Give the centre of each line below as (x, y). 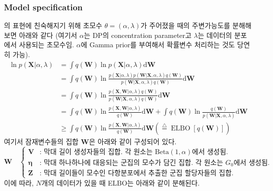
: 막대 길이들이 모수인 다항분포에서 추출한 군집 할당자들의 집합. (136, 174)
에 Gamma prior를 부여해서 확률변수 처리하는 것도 (158, 45)
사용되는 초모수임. (47, 45)
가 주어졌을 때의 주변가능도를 (185, 25)
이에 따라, (19, 182)
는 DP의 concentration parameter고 (137, 35)
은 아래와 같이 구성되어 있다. (133, 141)
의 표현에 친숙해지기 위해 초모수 (53, 25)
